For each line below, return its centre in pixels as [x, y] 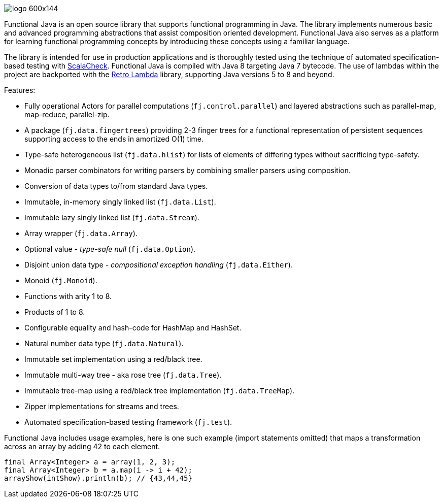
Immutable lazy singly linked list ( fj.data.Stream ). [112, 217]
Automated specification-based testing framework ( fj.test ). [128, 422]
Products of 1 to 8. [55, 312]
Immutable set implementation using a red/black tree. [113, 359]
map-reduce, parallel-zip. [67, 114]
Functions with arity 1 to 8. [68, 296]
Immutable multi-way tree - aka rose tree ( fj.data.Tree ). [123, 375]
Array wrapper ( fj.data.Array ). [81, 233]
